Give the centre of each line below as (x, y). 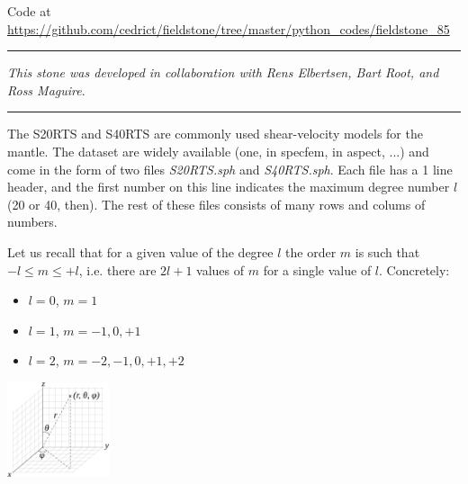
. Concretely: (414, 269)
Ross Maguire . (46, 90)
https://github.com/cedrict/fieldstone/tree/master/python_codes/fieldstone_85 (229, 28)
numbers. (32, 222)
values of (220, 269)
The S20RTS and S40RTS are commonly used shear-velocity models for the (215, 134)
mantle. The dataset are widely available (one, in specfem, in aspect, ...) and (218, 151)
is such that (387, 251)
